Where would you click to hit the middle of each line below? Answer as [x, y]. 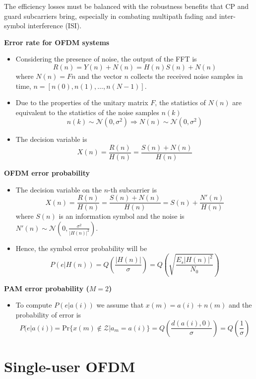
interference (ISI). [55, 26]
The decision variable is [51, 139]
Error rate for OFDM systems [57, 42]
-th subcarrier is [132, 189]
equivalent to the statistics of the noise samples [87, 112]
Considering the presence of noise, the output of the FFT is [106, 59]
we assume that [120, 305]
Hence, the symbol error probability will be [81, 248]
